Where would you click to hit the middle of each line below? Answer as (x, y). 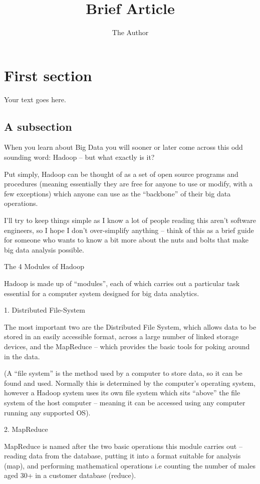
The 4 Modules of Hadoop (44, 266)
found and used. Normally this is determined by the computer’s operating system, (130, 383)
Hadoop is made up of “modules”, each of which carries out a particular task (122, 283)
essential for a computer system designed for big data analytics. (102, 293)
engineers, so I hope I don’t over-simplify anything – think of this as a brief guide (129, 230)
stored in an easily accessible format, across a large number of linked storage (121, 336)
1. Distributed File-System (45, 310)
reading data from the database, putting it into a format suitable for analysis (122, 456)
